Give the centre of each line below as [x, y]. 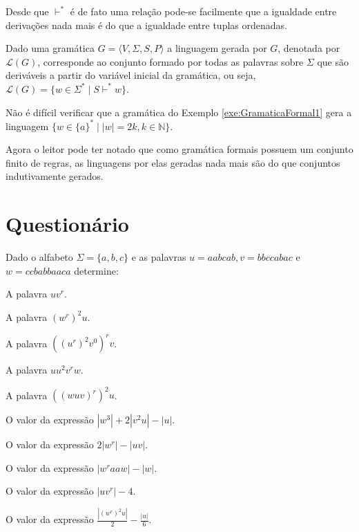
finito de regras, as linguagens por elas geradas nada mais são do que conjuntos [173, 162]
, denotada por [309, 48]
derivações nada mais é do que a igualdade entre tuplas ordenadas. [146, 25]
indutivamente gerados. [55, 176]
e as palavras [159, 257]
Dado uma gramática [50, 48]
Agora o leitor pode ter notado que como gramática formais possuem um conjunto [179, 149]
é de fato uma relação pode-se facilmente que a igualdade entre [203, 11]
